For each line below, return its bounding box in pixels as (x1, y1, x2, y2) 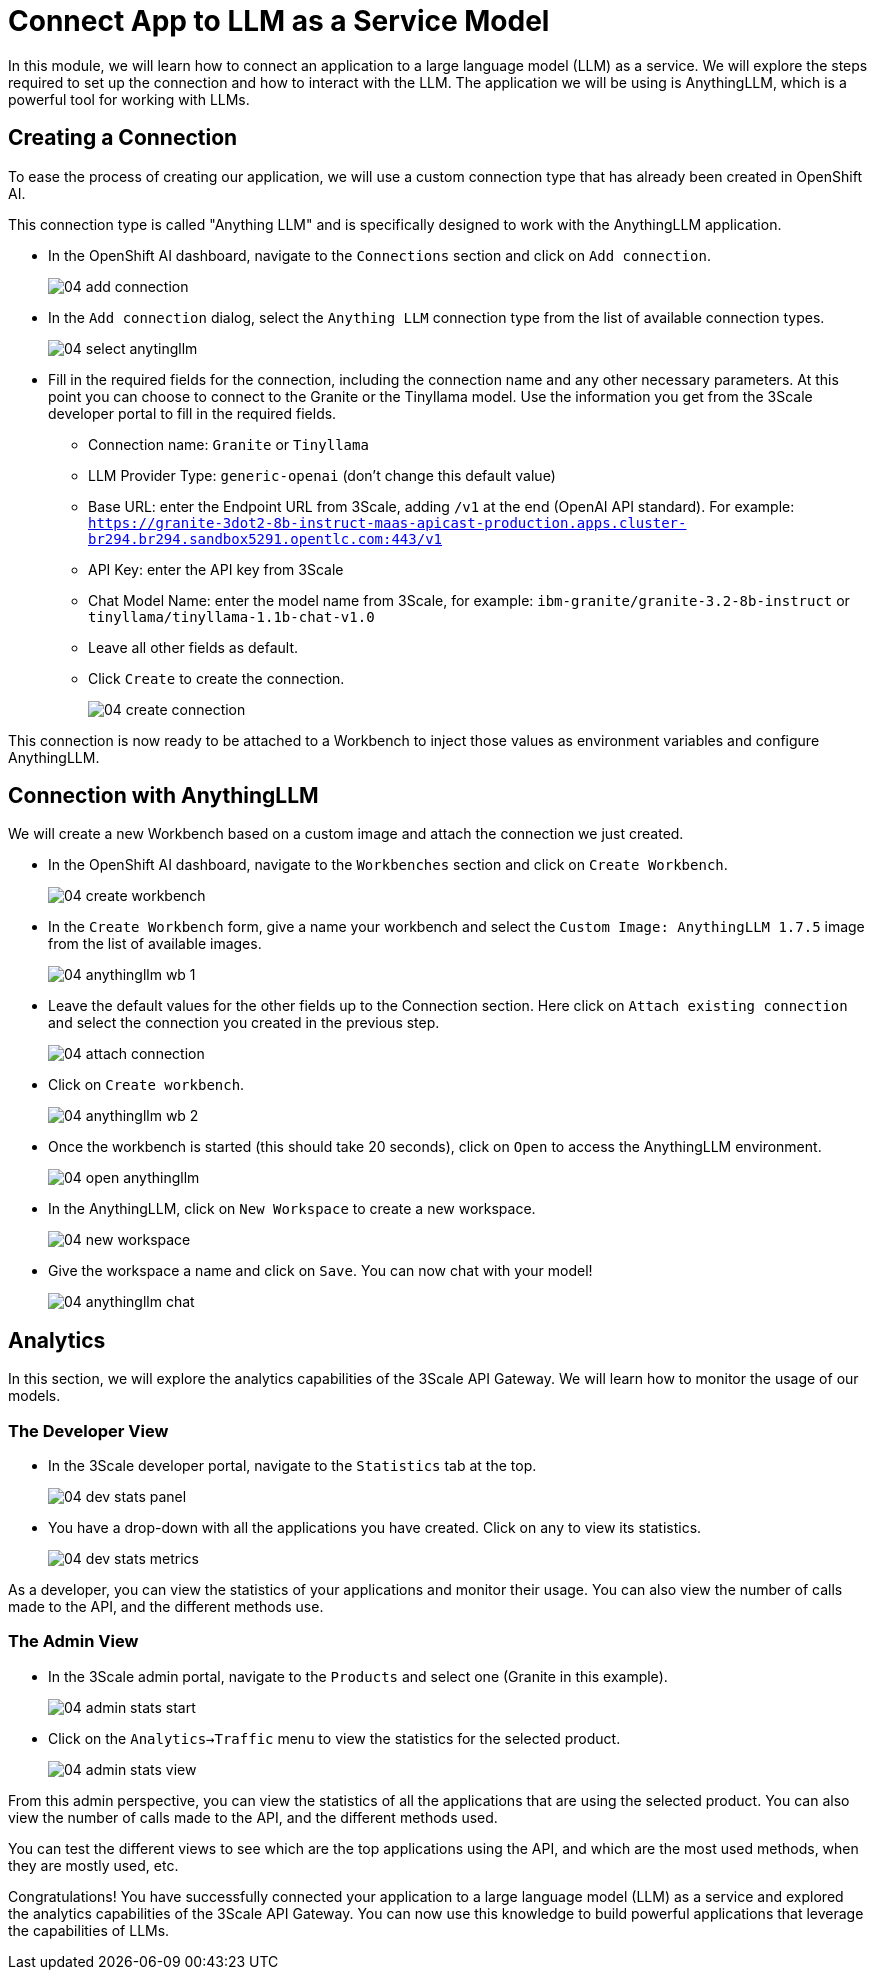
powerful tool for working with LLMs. (8, 90, 250, 108)
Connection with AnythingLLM (8, 783, 319, 809)
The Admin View (8, 1631, 139, 1652)
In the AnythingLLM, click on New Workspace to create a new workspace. (48, 1200, 536, 1218)
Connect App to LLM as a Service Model (8, 4, 550, 38)
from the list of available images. (48, 935, 262, 953)
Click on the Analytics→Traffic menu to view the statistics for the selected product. (48, 1729, 621, 1747)
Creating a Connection (8, 125, 238, 151)
